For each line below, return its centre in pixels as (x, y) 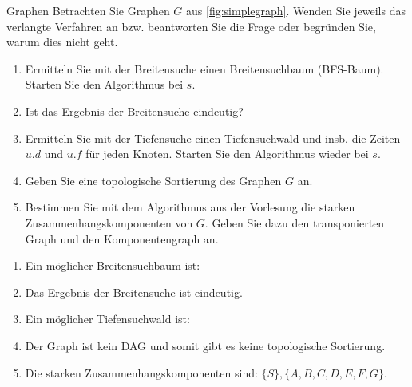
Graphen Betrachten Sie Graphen (88, 10)
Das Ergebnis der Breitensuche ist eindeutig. (134, 292)
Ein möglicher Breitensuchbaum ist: (113, 265)
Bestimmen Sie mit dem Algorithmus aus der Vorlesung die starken (190, 207)
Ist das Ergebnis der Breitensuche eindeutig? (134, 111)
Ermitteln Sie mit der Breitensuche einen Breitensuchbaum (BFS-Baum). (204, 68)
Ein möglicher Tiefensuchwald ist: (107, 319)
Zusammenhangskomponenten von (109, 222)
